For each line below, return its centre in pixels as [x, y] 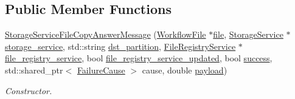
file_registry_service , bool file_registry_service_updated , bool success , [139, 58]
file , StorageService [248, 34]
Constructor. [29, 90]
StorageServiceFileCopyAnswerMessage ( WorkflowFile [106, 34]
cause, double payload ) [185, 70]
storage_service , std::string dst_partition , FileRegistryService [120, 46]
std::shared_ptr [34, 70]
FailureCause [101, 70]
